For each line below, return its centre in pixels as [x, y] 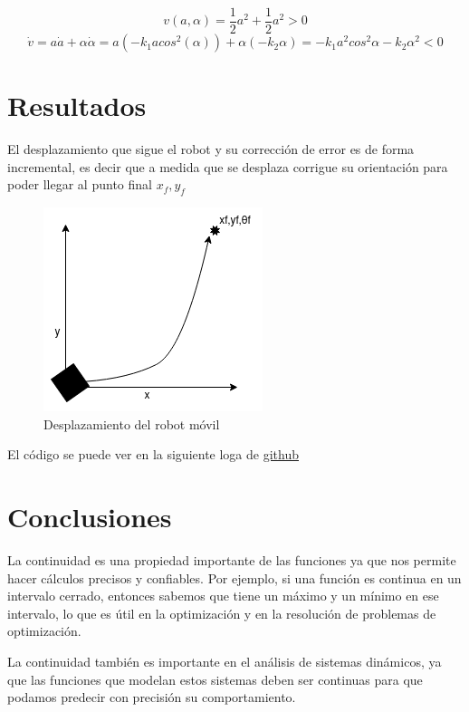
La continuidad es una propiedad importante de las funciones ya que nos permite [232, 560]
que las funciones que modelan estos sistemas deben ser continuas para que [215, 679]
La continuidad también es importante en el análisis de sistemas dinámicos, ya [225, 662]
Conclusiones [90, 517]
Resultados [77, 106]
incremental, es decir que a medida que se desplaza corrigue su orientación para [228, 166]
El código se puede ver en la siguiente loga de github [153, 454]
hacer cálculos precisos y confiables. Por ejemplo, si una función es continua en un [234, 577]
